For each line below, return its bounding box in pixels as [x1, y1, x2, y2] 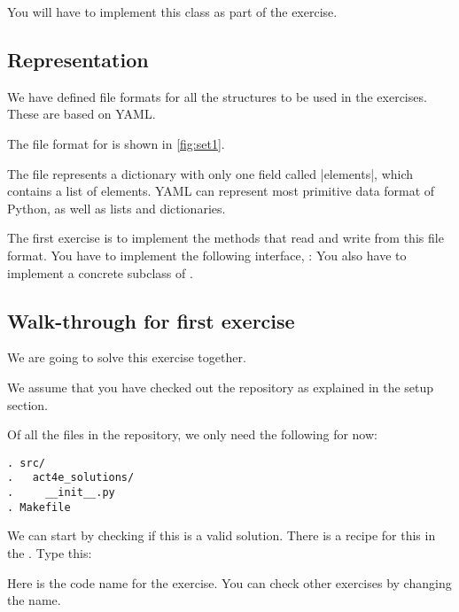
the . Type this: [7, 543, 92, 562]
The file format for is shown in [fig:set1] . [7, 134, 225, 152]
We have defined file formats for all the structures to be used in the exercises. [7, 87, 427, 105]
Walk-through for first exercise [7, 306, 295, 334]
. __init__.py [7, 486, 115, 500]
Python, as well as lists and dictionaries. [7, 198, 226, 217]
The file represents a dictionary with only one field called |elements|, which [7, 164, 414, 182]
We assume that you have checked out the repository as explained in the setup [7, 377, 434, 396]
